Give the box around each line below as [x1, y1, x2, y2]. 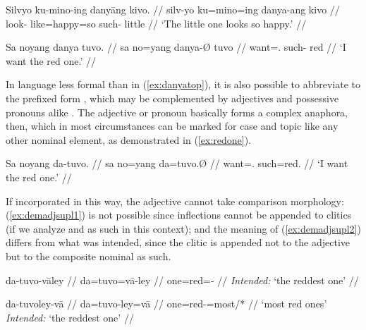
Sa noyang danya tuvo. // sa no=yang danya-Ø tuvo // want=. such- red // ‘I [6, 39, 346, 54]
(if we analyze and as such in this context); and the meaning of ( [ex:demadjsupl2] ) [6, 221, 361, 236]
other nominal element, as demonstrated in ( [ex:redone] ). [6, 132, 251, 147]
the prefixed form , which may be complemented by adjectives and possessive [6, 90, 339, 105]
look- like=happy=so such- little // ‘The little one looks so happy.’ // [6, 16, 307, 30]
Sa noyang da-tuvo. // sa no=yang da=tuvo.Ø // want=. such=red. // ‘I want [6, 156, 348, 171]
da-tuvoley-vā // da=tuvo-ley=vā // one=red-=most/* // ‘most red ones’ [6, 296, 327, 311]
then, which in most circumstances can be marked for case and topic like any [6, 118, 338, 133]
